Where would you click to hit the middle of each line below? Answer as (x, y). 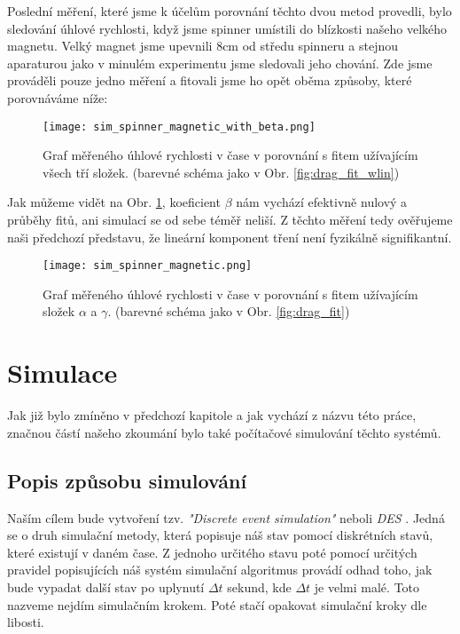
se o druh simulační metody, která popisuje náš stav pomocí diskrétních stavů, (220, 535)
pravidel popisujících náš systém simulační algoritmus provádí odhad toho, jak (220, 570)
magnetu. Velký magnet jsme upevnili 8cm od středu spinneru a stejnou (203, 46)
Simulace (62, 372)
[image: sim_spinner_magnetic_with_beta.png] (179, 127)
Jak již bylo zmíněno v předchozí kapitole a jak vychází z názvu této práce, (212, 415)
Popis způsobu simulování (127, 480)
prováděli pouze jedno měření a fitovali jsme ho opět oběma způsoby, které (210, 80)
